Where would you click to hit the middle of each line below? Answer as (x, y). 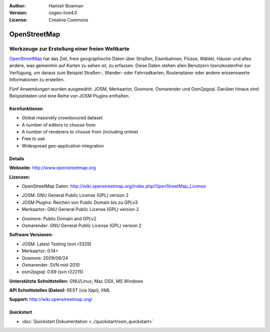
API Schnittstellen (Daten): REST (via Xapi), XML (60, 290)
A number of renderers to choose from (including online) (80, 132)
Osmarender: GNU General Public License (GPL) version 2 (82, 225)
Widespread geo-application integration (63, 145)
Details (17, 158)
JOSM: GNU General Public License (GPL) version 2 (75, 195)
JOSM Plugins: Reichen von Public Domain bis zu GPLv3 (80, 202)
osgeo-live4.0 (63, 13)
